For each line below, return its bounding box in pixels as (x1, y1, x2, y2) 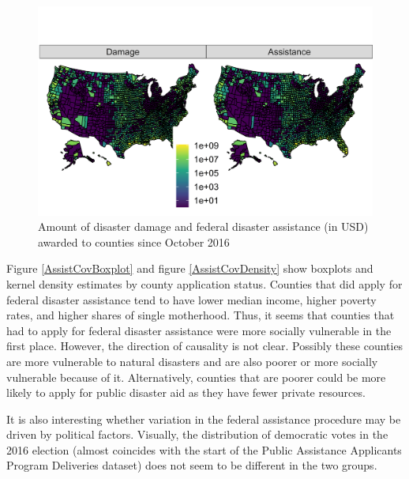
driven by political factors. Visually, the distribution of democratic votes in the (6, 426, 388, 443)
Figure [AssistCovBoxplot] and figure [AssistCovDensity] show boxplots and (6, 260, 373, 277)
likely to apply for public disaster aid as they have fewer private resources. (6, 384, 366, 401)
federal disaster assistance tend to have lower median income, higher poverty (6, 291, 377, 307)
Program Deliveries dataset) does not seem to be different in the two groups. (6, 457, 377, 473)
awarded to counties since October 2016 (38, 233, 230, 250)
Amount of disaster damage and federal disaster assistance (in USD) (38, 218, 369, 235)
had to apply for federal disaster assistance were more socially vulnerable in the (6, 322, 392, 338)
